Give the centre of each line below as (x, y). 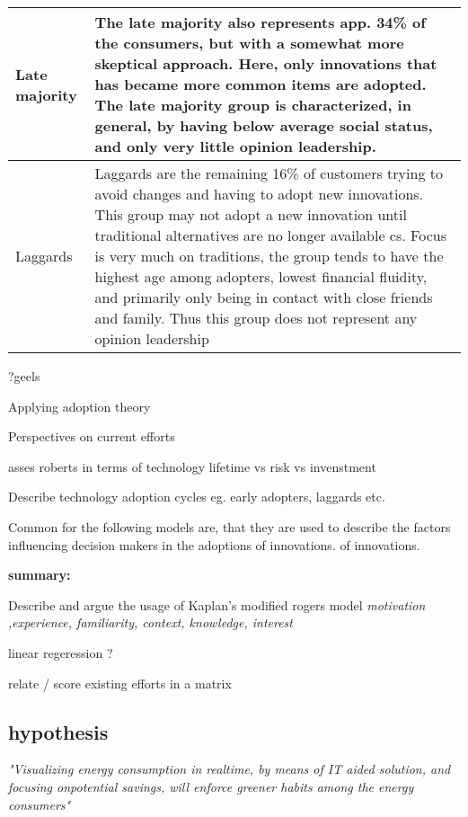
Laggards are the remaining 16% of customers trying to (269, 173)
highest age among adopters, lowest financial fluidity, (261, 276)
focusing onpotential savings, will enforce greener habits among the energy (211, 786)
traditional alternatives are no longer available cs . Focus (270, 235)
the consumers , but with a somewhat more (249, 43)
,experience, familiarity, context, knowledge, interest (150, 622)
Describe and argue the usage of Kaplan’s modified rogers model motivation (217, 604)
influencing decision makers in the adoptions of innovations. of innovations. (214, 544)
